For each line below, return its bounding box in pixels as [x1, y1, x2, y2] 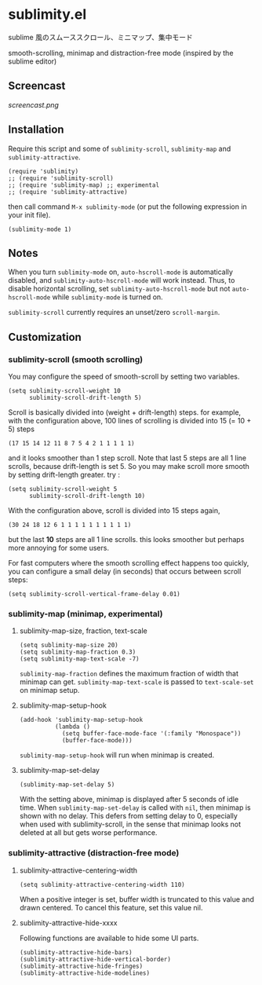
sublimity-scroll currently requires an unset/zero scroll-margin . [8, 308, 220, 317]
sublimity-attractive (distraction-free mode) [8, 848, 180, 859]
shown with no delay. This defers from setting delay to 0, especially [19, 811, 238, 821]
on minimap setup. [19, 686, 80, 695]
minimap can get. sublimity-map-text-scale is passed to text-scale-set [19, 677, 254, 687]
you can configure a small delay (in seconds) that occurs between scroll [8, 567, 242, 577]
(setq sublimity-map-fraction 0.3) [19, 648, 136, 657]
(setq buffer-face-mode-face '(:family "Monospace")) [61, 730, 242, 738]
